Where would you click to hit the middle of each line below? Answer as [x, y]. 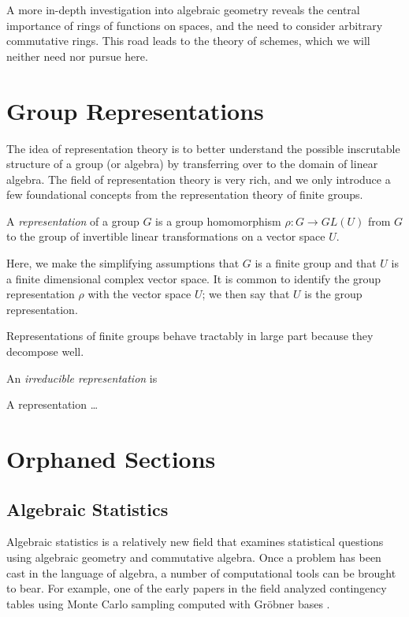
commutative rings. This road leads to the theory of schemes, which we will [188, 41]
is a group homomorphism [218, 221]
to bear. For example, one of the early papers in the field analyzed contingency [197, 588]
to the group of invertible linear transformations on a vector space [166, 236]
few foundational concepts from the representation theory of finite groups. [185, 194]
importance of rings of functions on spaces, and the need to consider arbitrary [195, 25]
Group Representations [135, 110]
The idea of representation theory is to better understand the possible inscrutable [203, 148]
